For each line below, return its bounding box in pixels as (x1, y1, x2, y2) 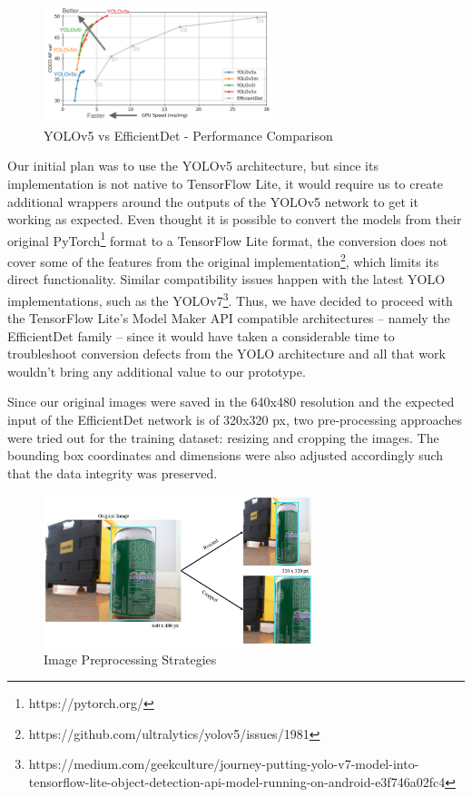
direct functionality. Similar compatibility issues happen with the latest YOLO (7, 270, 446, 289)
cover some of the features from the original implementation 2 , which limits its (7, 250, 439, 271)
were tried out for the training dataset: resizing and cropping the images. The (7, 428, 439, 447)
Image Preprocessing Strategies (44, 649, 217, 668)
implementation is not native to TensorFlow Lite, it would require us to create (7, 173, 443, 192)
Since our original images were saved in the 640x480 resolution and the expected (7, 392, 455, 411)
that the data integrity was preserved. (7, 463, 218, 482)
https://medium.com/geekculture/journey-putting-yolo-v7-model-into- (28, 754, 419, 773)
